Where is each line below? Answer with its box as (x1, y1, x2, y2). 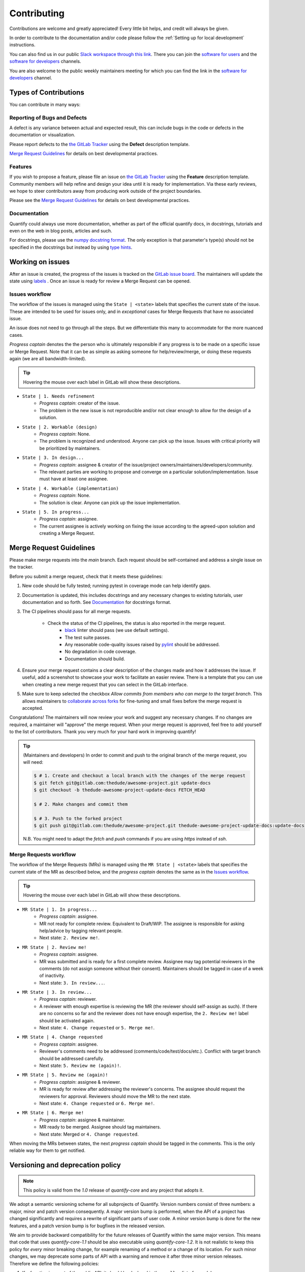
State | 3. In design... (22, 455, 84, 460)
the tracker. (9, 564, 34, 570)
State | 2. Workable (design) (22, 424, 98, 430)
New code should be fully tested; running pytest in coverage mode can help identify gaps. (22, 583, 211, 589)
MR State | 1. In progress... (22, 906, 98, 912)
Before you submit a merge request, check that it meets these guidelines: (9, 573, 163, 580)
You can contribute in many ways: (9, 101, 81, 107)
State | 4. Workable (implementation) (22, 485, 119, 491)
